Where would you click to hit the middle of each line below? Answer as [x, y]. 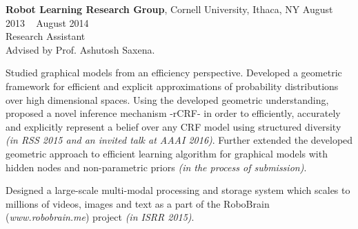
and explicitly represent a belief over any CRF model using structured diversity [173, 126]
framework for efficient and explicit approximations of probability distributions [172, 86]
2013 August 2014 [47, 22]
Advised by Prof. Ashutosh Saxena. [80, 49]
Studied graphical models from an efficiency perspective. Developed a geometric [174, 73]
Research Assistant [46, 36]
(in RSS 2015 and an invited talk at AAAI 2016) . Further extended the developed [179, 140]
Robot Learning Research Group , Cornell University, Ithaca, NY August [169, 9]
